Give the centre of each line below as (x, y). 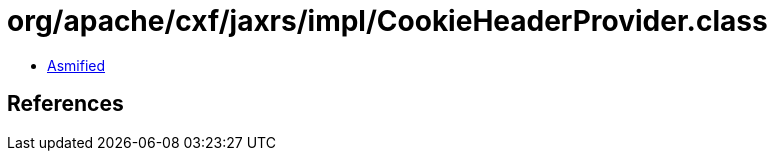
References (65, 104)
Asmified (76, 65)
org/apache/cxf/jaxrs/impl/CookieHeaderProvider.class (387, 21)
